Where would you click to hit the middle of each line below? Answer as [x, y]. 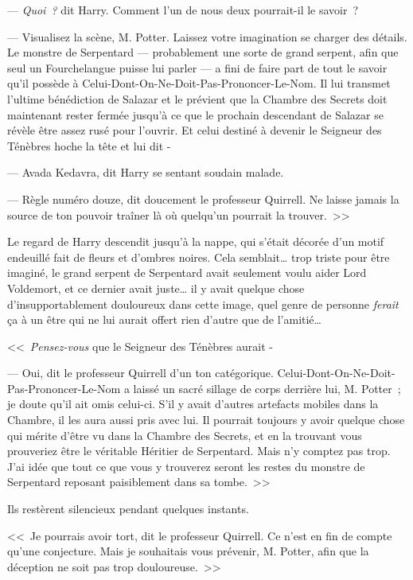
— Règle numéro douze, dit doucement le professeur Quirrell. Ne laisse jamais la [203, 199]
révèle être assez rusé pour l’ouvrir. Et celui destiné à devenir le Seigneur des [195, 130]
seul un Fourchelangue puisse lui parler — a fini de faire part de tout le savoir [197, 67]
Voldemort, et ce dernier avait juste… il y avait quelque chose [156, 288]
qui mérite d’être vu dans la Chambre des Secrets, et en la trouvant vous [185, 435]
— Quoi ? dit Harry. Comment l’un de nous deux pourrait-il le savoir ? [183, 10]
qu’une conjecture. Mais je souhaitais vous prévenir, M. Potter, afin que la [188, 551]
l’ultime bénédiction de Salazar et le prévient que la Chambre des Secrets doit [197, 98]
